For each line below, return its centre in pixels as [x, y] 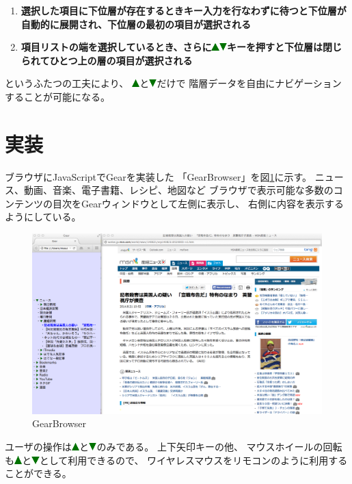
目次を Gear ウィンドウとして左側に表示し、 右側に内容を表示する [198, 203]
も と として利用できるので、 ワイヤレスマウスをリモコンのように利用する [176, 460]
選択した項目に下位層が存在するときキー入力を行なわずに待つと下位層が [184, 10]
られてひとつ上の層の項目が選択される [107, 60]
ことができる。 [38, 473]
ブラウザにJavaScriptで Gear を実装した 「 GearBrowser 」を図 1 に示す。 [159, 176]
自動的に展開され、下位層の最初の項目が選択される [136, 24]
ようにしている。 [43, 217]
